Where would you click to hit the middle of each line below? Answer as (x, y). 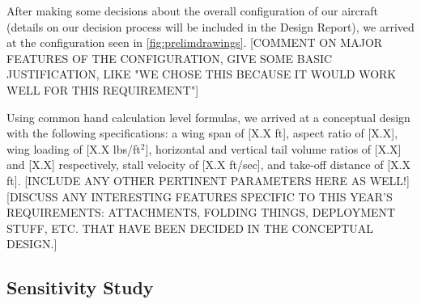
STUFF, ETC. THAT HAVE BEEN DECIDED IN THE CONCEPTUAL (190, 228)
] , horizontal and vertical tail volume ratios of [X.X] (273, 148)
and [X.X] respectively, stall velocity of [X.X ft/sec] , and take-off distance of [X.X (208, 165)
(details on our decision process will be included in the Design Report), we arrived (210, 26)
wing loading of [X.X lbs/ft (74, 148)
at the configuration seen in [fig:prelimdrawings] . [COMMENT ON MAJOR (195, 42)
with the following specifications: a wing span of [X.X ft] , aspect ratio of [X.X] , (202, 133)
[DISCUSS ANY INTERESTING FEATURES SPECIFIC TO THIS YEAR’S (200, 196)
